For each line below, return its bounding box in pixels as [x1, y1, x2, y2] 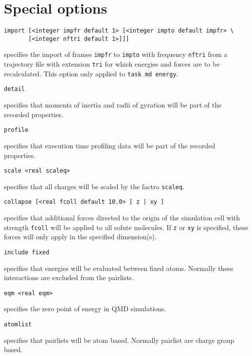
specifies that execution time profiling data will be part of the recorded [4, 140, 216, 150]
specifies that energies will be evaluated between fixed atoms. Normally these [4, 263, 234, 273]
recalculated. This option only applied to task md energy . [4, 68, 179, 78]
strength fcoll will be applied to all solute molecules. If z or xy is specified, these [4, 222, 248, 232]
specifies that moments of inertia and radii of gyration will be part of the [4, 100, 222, 110]
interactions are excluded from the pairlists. [4, 272, 134, 283]
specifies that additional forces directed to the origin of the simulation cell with [4, 213, 240, 223]
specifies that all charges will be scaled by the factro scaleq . [4, 181, 184, 191]
